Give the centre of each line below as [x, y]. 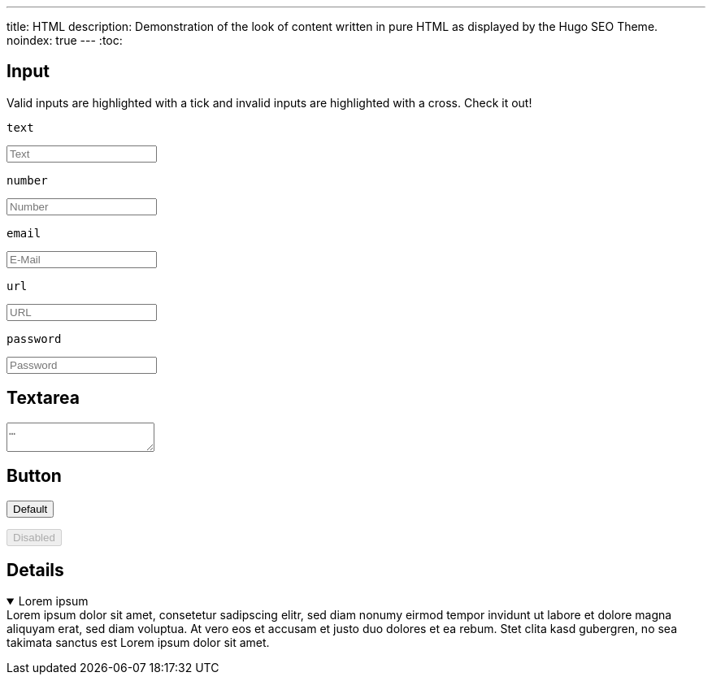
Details [35, 570]
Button [34, 476]
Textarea [43, 398]
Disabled [34, 537]
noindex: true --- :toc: [65, 40]
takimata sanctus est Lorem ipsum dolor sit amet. [138, 643]
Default [30, 509]
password [34, 338]
